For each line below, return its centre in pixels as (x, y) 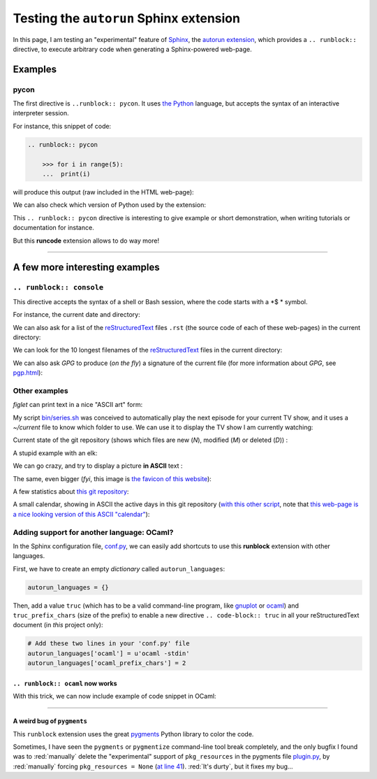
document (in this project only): (58, 625)
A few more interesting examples (86, 267)
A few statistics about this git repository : (71, 491)
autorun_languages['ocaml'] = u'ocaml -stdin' (109, 653)
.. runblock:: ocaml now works (65, 683)
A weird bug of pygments (50, 721)
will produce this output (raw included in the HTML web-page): (104, 192)
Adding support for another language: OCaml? (93, 532)
